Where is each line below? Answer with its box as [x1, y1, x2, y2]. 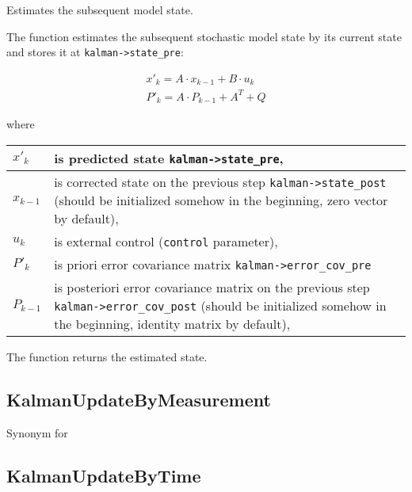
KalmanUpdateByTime [6, 463, 201, 487]
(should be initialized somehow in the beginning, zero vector [54, 190, 388, 209]
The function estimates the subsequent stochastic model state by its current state [6, 28, 402, 44]
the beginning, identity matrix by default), [54, 314, 291, 333]
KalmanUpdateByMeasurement [6, 387, 271, 411]
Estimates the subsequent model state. [6, 2, 193, 17]
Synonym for [6, 424, 68, 441]
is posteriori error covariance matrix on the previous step [54, 277, 370, 296]
